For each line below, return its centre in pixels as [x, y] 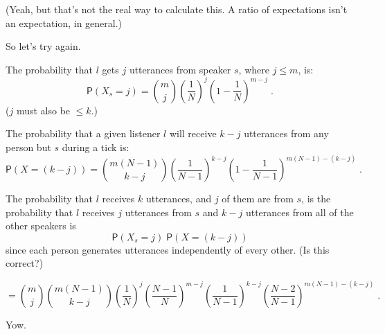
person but [28, 147]
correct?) [25, 263]
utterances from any [286, 133]
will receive [193, 133]
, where [254, 69]
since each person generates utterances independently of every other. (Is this [168, 249]
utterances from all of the [299, 212]
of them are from [258, 199]
